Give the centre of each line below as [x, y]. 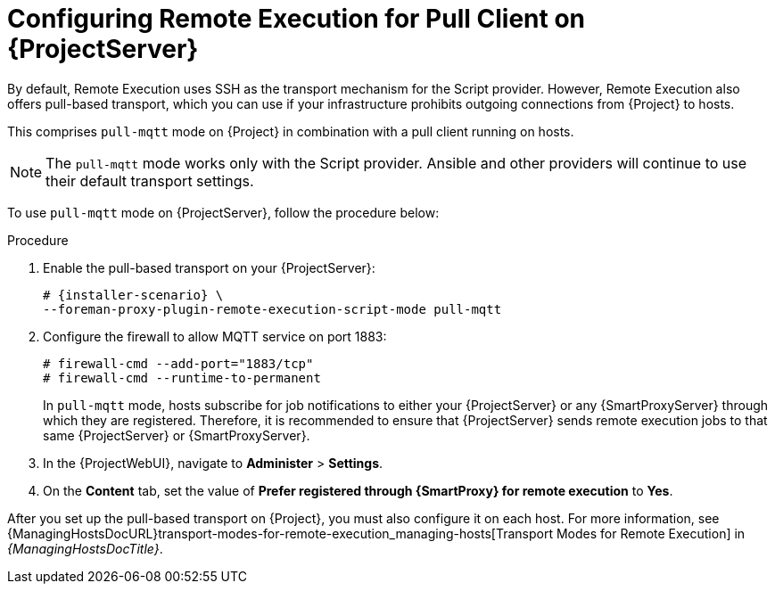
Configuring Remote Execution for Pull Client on [296, 19]
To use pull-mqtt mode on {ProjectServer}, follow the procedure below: [223, 212]
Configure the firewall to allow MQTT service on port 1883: [215, 336]
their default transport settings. [150, 181]
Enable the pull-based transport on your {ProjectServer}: [209, 267]
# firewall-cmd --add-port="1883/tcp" [178, 363]
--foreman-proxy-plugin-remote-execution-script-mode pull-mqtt [272, 309]
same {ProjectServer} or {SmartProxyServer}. [177, 435]
